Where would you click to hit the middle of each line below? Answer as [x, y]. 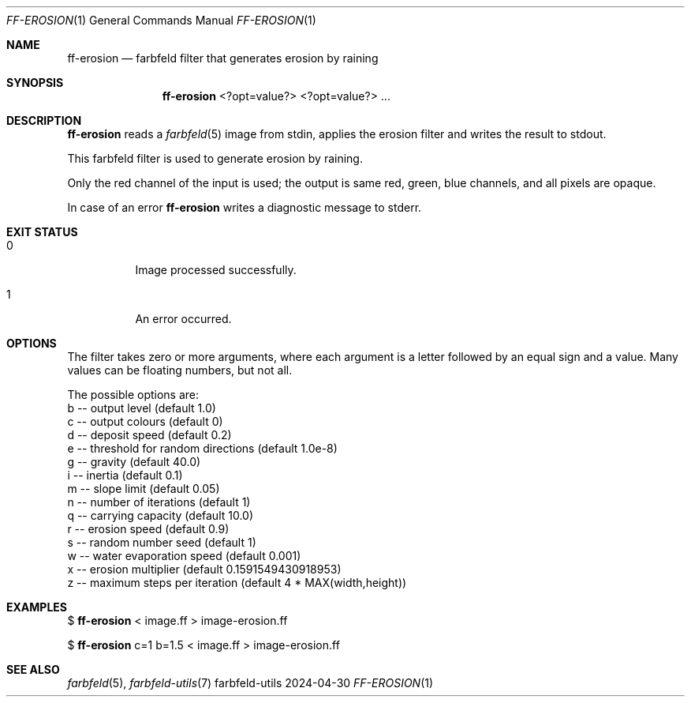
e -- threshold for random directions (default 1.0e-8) [202, 448]
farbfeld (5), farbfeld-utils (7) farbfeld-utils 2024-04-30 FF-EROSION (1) [250, 683]
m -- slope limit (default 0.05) [144, 489]
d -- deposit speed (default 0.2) [149, 435]
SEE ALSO [33, 669]
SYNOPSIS [35, 83]
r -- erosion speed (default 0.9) [148, 529]
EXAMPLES [37, 607]
